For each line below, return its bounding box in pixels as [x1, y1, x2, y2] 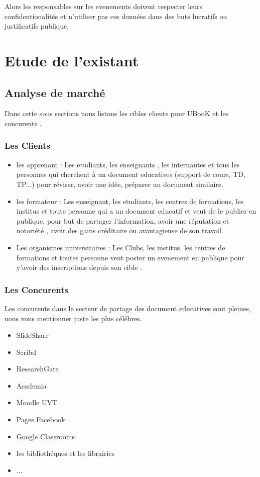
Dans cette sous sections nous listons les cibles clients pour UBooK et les [5, 108, 229, 119]
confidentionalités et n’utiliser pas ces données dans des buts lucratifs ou [5, 11, 227, 21]
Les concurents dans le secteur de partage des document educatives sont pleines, [5, 303, 251, 313]
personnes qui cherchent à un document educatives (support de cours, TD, [16, 169, 245, 179]
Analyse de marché [5, 84, 105, 100]
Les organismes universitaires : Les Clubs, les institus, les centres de [16, 242, 225, 252]
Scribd [16, 346, 37, 357]
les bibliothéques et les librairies [16, 448, 115, 458]
